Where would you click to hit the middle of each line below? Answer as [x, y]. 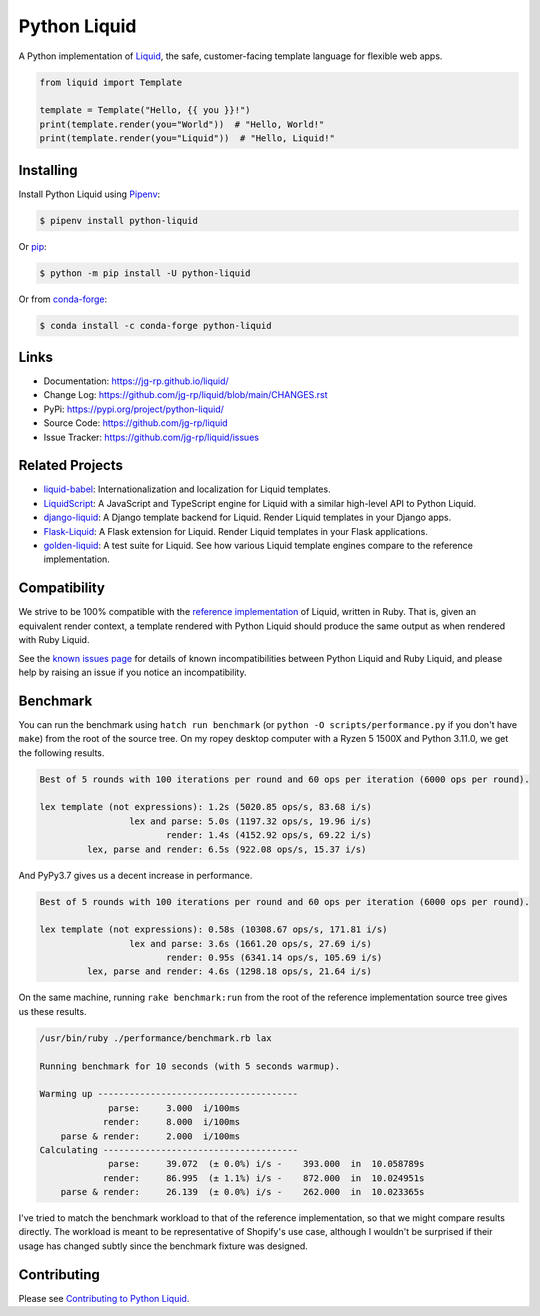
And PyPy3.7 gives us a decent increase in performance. [135, 875]
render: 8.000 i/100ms [171, 1122]
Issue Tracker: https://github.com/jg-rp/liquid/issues [151, 437]
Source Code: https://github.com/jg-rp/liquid [136, 423]
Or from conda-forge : [63, 299]
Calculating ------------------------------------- [169, 1149]
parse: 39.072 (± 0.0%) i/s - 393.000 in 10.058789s [266, 1164]
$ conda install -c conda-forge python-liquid [155, 325]
